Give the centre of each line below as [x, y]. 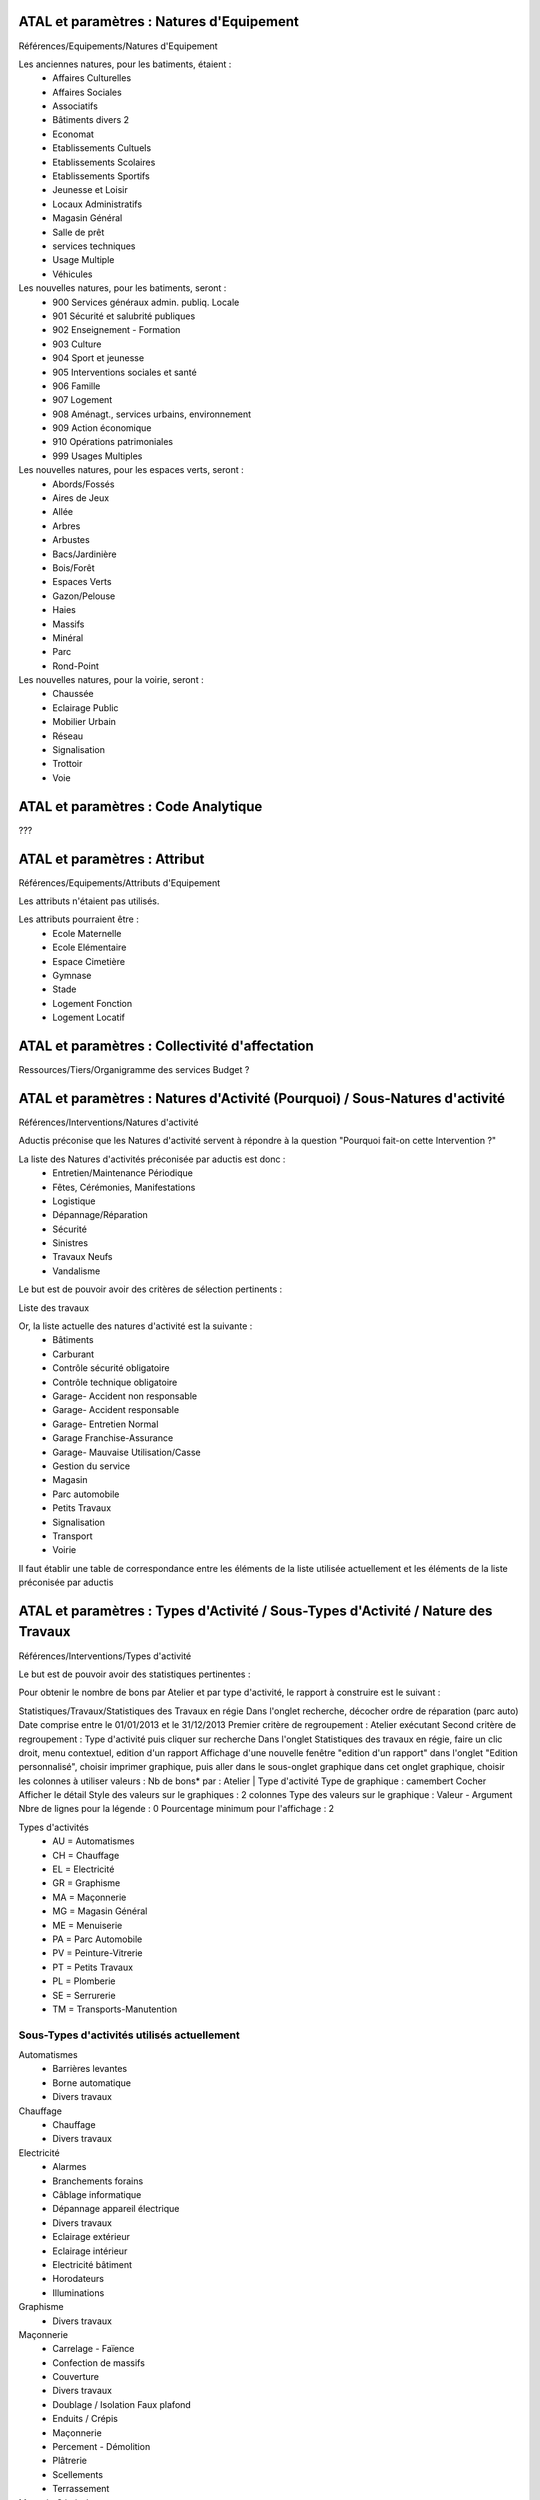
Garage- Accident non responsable [125, 1396]
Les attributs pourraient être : [78, 919]
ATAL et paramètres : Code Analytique [140, 806]
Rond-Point [75, 666]
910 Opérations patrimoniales [113, 442]
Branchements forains [98, 2181]
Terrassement [81, 2489]
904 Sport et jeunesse [98, 358]
